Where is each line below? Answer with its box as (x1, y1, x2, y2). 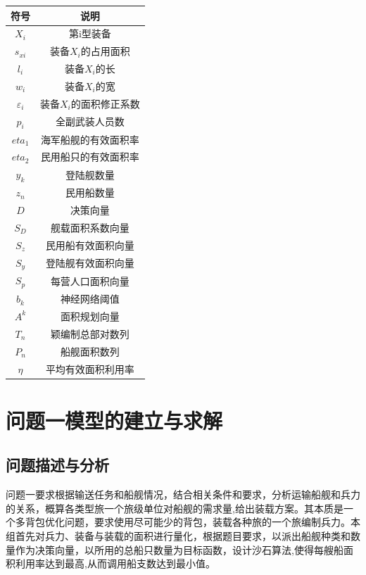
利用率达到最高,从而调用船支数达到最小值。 (15, 556, 215, 571)
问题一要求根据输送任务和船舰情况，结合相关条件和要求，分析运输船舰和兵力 (6, 487, 360, 502)
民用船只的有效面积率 (40, 149, 139, 164)
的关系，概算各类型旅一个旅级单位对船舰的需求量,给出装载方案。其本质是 (6, 500, 343, 515)
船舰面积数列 (60, 343, 120, 358)
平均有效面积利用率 (45, 361, 134, 376)
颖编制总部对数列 (50, 326, 130, 341)
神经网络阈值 (60, 291, 120, 306)
